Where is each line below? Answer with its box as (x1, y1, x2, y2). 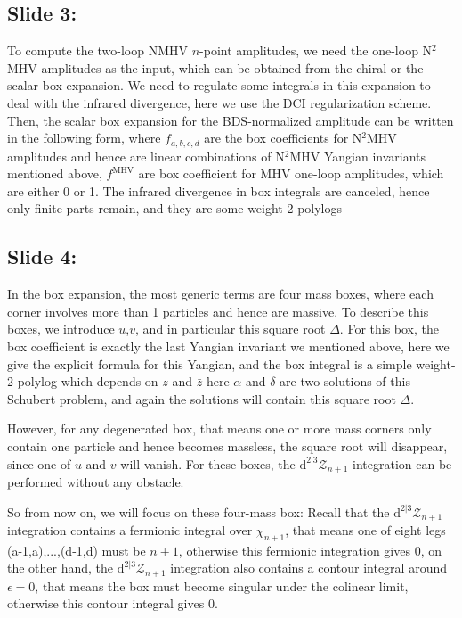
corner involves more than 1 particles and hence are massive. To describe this (7, 301, 429, 320)
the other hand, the (7, 558, 114, 577)
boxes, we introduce (7, 319, 115, 338)
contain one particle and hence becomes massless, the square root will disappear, (7, 436, 448, 455)
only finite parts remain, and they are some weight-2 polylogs (7, 199, 343, 218)
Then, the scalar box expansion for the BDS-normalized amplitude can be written (7, 111, 454, 129)
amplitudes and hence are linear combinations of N (7, 146, 285, 165)
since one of (7, 454, 71, 473)
